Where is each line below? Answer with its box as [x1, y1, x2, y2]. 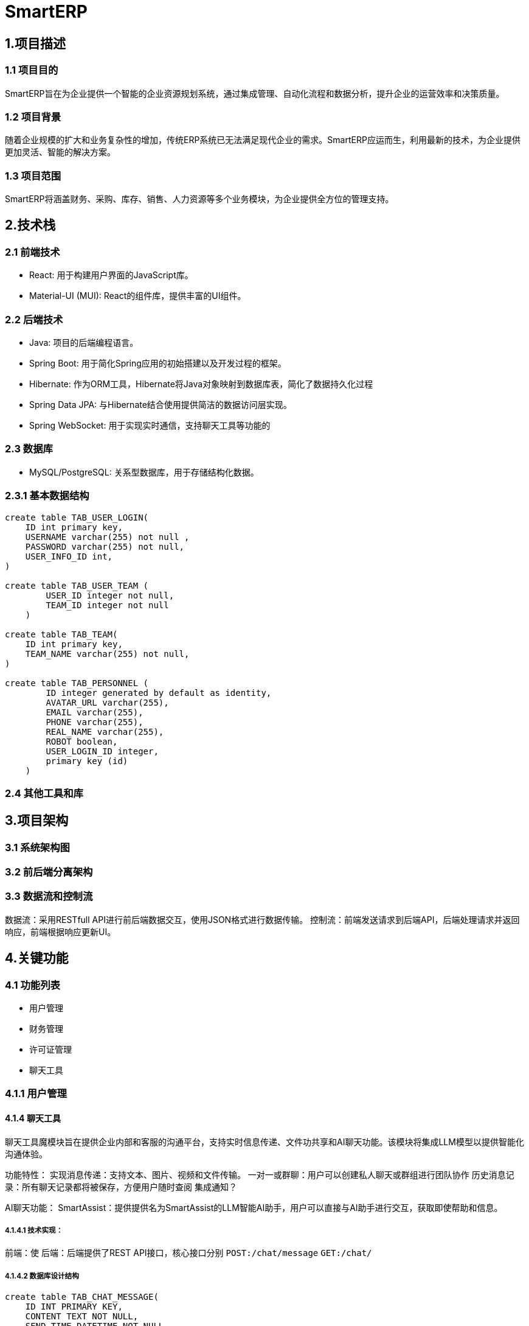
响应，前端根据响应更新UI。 [5, 926, 116, 937]
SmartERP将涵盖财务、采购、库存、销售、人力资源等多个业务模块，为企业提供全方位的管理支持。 [5, 194, 394, 205]
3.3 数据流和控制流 [5, 890, 93, 903]
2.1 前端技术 [5, 245, 60, 258]
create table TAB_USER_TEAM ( [5, 580, 149, 591]
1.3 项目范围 [5, 169, 61, 182]
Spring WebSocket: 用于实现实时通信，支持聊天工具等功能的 [29, 420, 271, 431]
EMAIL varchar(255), [46, 707, 143, 717]
